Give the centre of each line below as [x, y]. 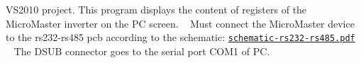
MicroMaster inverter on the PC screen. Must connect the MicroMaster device [180, 23]
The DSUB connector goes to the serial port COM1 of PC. [142, 51]
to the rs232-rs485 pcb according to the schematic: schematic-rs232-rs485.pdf [180, 37]
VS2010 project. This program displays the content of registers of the [156, 9]
